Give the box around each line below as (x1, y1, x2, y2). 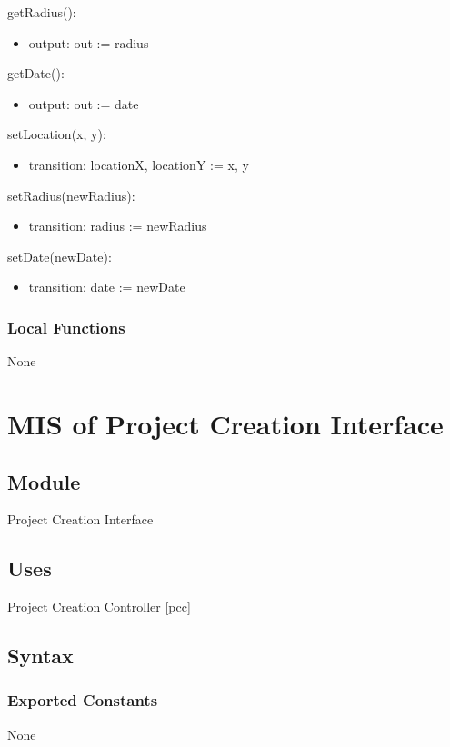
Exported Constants (7, 689, 158, 712)
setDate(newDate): (7, 246, 112, 265)
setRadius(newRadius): (7, 185, 135, 204)
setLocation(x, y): (7, 124, 106, 144)
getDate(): (7, 64, 65, 83)
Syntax (7, 642, 74, 670)
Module (7, 467, 81, 495)
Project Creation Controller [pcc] (7, 597, 191, 616)
